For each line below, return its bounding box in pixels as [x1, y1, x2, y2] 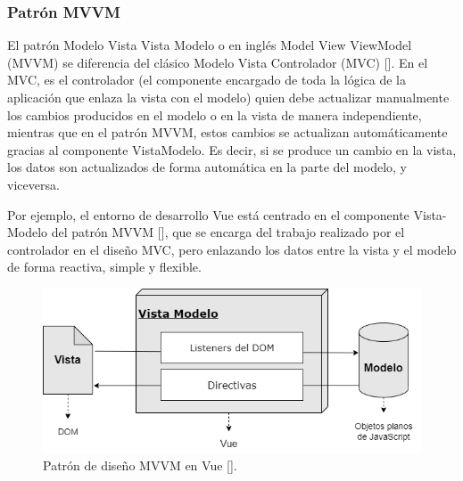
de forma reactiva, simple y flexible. [7, 257, 202, 276]
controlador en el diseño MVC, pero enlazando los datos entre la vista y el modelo [7, 240, 457, 258]
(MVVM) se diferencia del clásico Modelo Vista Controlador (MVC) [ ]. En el [7, 53, 428, 71]
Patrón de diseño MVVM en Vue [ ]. [43, 456, 237, 475]
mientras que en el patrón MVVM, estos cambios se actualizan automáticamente [7, 123, 448, 142]
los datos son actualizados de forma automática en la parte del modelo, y [7, 158, 407, 176]
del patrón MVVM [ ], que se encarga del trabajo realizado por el [51, 223, 405, 241]
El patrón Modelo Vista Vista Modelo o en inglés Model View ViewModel [7, 36, 412, 54]
